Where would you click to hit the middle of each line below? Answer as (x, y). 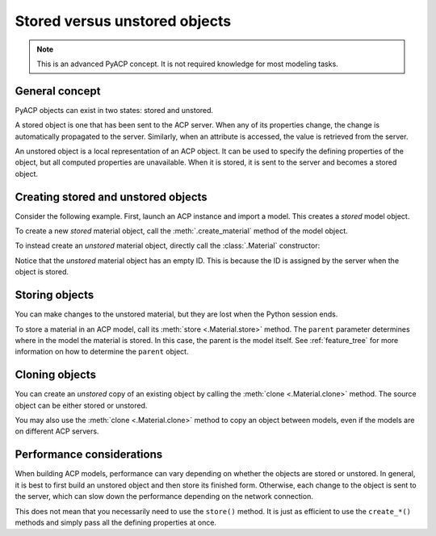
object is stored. (42, 272)
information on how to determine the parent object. (102, 352)
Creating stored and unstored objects (111, 197)
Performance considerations (89, 455)
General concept (58, 91)
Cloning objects (56, 375)
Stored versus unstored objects (123, 21)
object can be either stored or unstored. (81, 405)
